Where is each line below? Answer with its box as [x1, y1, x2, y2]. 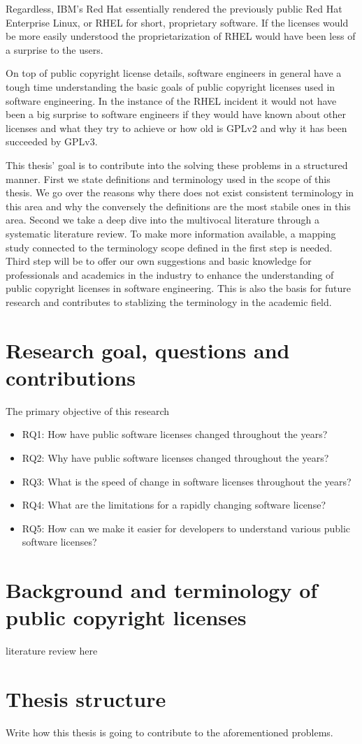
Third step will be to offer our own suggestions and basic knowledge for [6, 254, 312, 268]
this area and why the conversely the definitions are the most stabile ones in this [6, 198, 351, 213]
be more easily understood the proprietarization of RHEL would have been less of [6, 29, 356, 43]
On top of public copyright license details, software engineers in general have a [6, 66, 342, 80]
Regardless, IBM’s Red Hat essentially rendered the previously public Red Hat [6, 1, 342, 15]
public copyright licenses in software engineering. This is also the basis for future [6, 281, 351, 296]
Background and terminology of [6, 576, 318, 604]
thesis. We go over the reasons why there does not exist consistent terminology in [6, 185, 354, 200]
